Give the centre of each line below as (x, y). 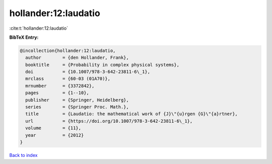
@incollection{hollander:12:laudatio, (68, 51)
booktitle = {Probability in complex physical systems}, (103, 65)
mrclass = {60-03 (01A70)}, (68, 79)
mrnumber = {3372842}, (60, 86)
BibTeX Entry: (24, 37)
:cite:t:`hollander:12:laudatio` (39, 28)
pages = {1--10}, (57, 93)
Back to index (23, 155)
